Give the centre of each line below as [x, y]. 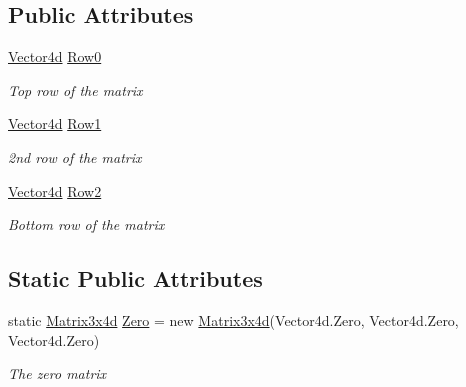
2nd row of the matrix [75, 156]
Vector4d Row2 [55, 190]
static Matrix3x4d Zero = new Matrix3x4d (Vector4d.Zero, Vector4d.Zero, [233, 319]
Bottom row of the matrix [86, 224]
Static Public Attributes [135, 278]
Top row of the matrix [75, 89]
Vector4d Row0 [55, 56]
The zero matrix [57, 373]
